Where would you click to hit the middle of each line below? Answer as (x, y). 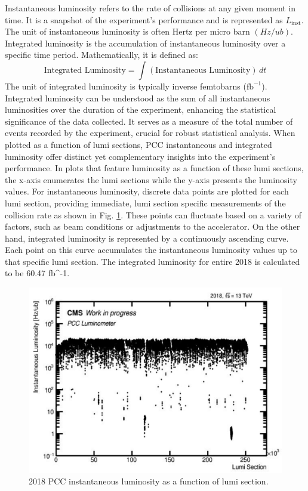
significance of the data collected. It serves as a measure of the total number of (149, 121)
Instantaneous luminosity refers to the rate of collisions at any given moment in (150, 8)
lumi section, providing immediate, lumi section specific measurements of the (145, 203)
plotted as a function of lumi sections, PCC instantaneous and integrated (138, 144)
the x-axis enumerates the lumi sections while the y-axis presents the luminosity (151, 179)
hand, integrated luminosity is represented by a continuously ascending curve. (147, 238)
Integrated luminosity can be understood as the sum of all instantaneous (138, 98)
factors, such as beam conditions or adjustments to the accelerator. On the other (153, 226)
